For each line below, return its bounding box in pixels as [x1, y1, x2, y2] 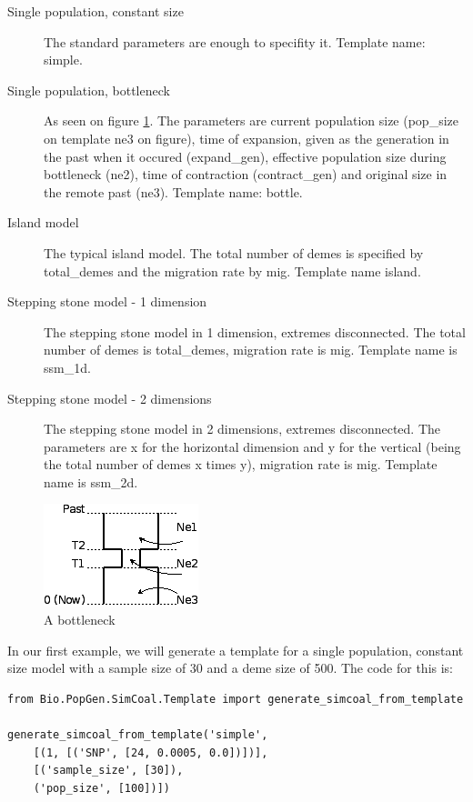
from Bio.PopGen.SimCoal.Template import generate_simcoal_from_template [7, 692, 464, 706]
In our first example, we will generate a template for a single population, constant [7, 640, 464, 659]
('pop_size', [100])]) [33, 781, 170, 795]
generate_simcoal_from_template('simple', [7, 728, 268, 742]
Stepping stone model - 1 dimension [7, 292, 207, 311]
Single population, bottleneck [7, 80, 170, 99]
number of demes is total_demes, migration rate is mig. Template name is [44, 340, 458, 359]
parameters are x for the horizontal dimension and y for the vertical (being [44, 436, 461, 456]
